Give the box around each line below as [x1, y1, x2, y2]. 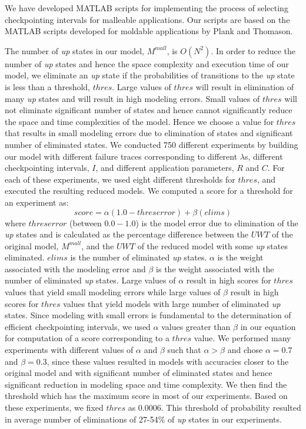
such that [167, 344, 201, 356]
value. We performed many [194, 332, 291, 344]
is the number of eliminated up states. [70, 251, 207, 263]
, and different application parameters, [95, 161, 234, 174]
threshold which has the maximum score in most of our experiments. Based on [5, 390, 288, 402]
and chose [227, 344, 263, 356]
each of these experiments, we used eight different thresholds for [5, 173, 235, 185]
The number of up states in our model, [5, 44, 144, 57]
